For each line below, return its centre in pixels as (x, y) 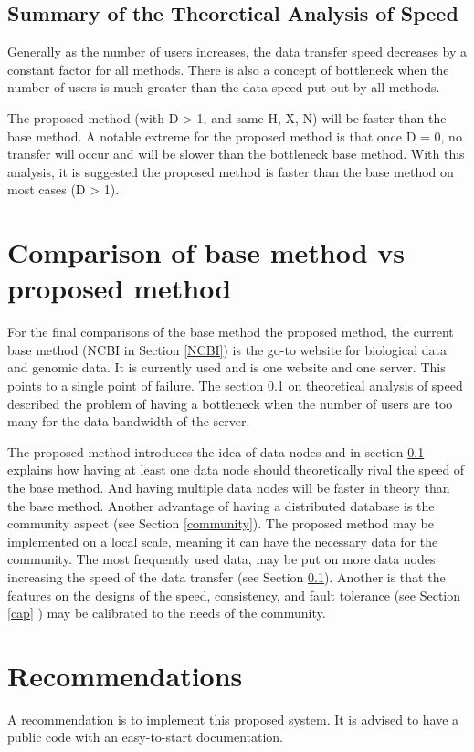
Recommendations (125, 675)
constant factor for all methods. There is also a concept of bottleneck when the (228, 69)
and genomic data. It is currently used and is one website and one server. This (226, 367)
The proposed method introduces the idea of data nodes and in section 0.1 (216, 451)
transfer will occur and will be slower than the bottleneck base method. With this (236, 154)
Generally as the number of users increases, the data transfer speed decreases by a (237, 52)
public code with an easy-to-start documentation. (145, 737)
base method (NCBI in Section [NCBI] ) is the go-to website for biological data (227, 349)
